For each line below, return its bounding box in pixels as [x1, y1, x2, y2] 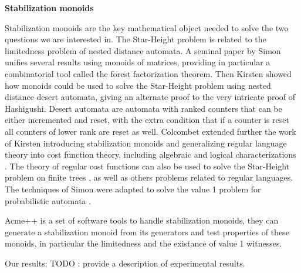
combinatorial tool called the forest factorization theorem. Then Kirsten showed [5, 67, 292, 79]
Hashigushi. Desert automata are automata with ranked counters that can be [5, 102, 282, 114]
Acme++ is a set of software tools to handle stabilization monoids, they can [5, 214, 279, 227]
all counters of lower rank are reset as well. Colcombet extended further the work [5, 125, 296, 137]
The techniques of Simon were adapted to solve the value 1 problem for [5, 182, 261, 195]
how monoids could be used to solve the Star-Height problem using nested [5, 79, 271, 91]
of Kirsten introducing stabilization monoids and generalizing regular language [5, 136, 287, 149]
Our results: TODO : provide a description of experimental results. [5, 257, 245, 269]
